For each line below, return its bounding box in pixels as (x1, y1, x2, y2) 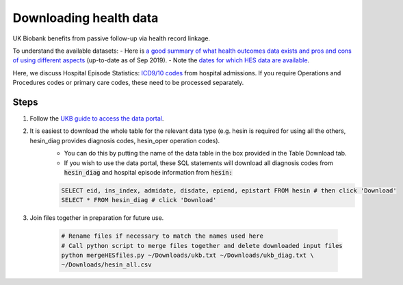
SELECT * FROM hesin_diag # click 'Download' (61, 196, 217, 204)
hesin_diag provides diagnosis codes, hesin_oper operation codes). (29, 136, 220, 145)
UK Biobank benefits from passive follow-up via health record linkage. (12, 34, 211, 42)
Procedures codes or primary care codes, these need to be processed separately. (12, 79, 244, 87)
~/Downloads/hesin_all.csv (61, 261, 152, 269)
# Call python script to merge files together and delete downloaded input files (61, 242, 343, 249)
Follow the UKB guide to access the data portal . (29, 114, 164, 123)
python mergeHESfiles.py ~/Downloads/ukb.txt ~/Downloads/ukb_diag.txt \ (61, 251, 314, 260)
